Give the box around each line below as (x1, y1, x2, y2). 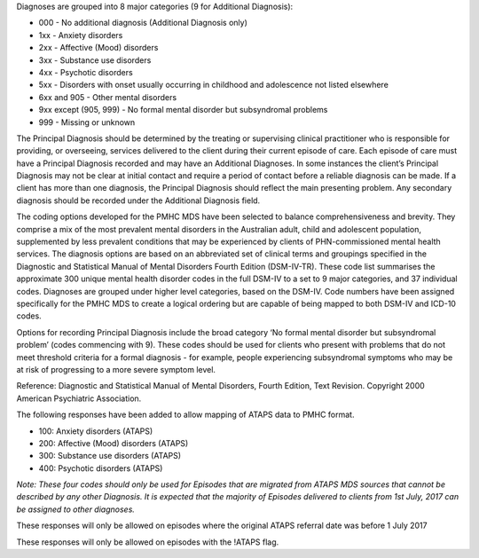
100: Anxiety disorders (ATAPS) (38, 426, 153, 436)
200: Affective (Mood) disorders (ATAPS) (38, 437, 189, 448)
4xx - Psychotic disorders (38, 67, 133, 77)
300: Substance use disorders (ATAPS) (38, 451, 182, 461)
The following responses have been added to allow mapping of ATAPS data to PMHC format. (16, 409, 355, 420)
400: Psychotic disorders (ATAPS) (38, 462, 163, 474)
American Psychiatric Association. (16, 393, 142, 404)
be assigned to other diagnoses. (16, 504, 135, 515)
